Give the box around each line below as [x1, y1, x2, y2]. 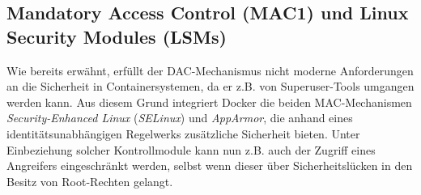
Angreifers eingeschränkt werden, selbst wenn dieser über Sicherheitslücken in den [6, 157, 413, 174]
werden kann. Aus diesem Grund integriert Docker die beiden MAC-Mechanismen [6, 93, 412, 110]
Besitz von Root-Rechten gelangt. [6, 172, 173, 189]
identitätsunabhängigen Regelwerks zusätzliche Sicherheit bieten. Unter [6, 125, 360, 142]
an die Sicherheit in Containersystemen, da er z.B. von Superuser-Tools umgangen [6, 78, 415, 95]
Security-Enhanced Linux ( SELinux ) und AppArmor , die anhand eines [6, 109, 353, 126]
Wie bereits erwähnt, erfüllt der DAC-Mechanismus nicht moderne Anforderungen [6, 61, 414, 78]
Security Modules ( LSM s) [6, 23, 227, 49]
